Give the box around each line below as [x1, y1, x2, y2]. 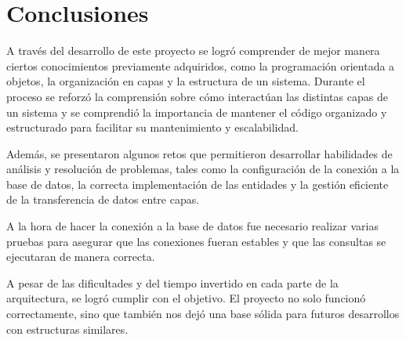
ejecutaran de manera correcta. [6, 248, 155, 265]
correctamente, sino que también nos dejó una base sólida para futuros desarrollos [6, 306, 400, 322]
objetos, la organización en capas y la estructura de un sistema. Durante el [6, 73, 365, 89]
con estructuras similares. [6, 320, 129, 337]
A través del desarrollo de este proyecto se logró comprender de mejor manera [6, 42, 380, 59]
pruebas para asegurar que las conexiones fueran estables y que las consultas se [6, 233, 386, 249]
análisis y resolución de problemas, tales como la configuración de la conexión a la [6, 161, 400, 177]
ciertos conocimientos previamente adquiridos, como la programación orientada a [6, 57, 395, 74]
